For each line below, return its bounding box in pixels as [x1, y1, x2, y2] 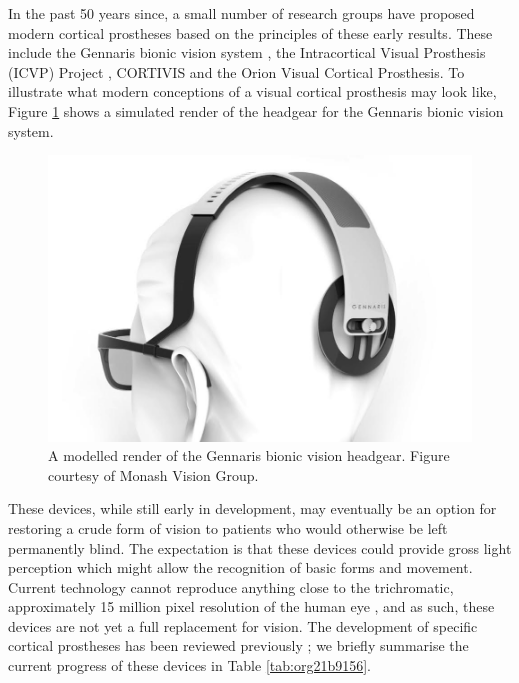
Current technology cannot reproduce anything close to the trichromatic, [8, 576, 454, 597]
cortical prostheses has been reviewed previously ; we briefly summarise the [8, 635, 469, 656]
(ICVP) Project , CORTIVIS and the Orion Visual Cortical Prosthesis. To [8, 61, 465, 82]
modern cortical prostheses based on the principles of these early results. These [8, 22, 493, 43]
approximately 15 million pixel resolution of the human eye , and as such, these [8, 596, 495, 617]
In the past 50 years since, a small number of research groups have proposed [8, 3, 475, 23]
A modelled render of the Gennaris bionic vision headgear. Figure [48, 445, 450, 466]
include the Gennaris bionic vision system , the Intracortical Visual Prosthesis [8, 42, 486, 63]
